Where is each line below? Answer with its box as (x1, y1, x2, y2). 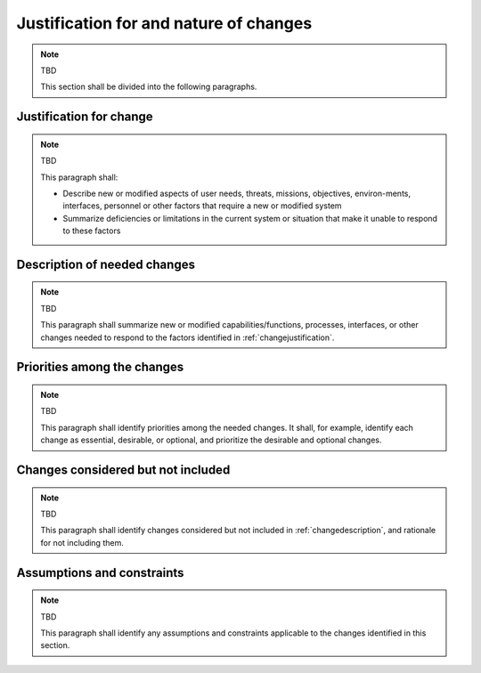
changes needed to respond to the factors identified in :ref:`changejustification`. (40, 332, 335, 343)
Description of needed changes (16, 256, 196, 272)
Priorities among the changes (16, 360, 184, 375)
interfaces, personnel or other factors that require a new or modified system (62, 200, 342, 211)
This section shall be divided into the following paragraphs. (40, 81, 257, 93)
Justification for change (16, 109, 153, 125)
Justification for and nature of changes (16, 13, 313, 33)
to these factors (62, 225, 121, 236)
